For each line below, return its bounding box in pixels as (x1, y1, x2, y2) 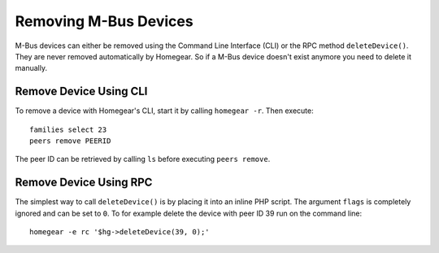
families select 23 (29, 124, 107, 134)
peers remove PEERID (29, 137, 111, 146)
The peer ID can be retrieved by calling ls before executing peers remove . (15, 155, 271, 164)
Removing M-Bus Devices (15, 12, 194, 30)
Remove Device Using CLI (15, 85, 148, 98)
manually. (15, 63, 48, 73)
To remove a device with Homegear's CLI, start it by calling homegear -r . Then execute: (15, 106, 314, 116)
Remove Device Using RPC (15, 176, 153, 190)
